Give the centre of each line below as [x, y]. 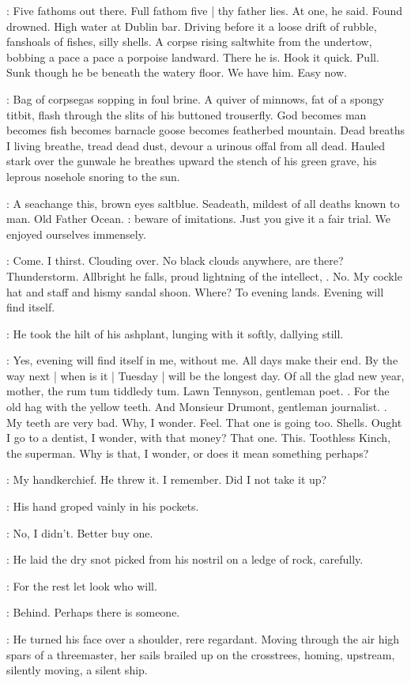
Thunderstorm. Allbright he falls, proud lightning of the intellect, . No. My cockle [204, 275]
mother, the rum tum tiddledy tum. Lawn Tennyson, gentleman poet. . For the [198, 391]
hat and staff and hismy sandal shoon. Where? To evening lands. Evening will [195, 291]
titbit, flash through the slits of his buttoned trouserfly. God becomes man [187, 114]
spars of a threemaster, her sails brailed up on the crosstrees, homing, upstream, [201, 654]
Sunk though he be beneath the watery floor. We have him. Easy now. [177, 72]
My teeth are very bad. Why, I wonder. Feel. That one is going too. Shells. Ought [204, 422]
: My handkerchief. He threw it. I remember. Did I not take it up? [167, 479]
